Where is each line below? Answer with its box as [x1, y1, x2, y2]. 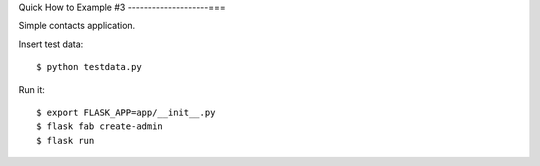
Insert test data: [18, 38, 84, 50]
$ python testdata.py [36, 61, 142, 73]
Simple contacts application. [18, 20, 136, 32]
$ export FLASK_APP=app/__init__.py [36, 106, 216, 118]
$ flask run [36, 135, 95, 146]
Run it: [18, 83, 45, 95]
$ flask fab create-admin [36, 121, 164, 132]
